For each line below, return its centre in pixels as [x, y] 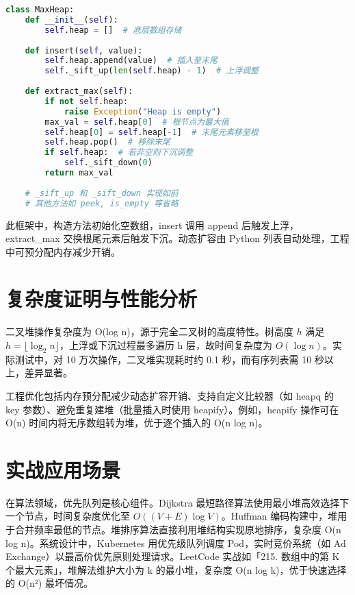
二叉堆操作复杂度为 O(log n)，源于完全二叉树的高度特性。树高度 [149, 331]
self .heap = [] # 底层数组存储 [113, 30]
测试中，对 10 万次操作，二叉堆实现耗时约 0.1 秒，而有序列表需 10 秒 [169, 359]
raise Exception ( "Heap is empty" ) [143, 111]
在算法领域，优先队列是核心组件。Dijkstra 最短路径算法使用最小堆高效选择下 [177, 502]
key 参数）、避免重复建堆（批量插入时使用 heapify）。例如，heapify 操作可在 [172, 409]
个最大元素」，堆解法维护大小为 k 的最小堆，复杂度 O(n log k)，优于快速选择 [176, 569]
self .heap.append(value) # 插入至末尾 [131, 61]
